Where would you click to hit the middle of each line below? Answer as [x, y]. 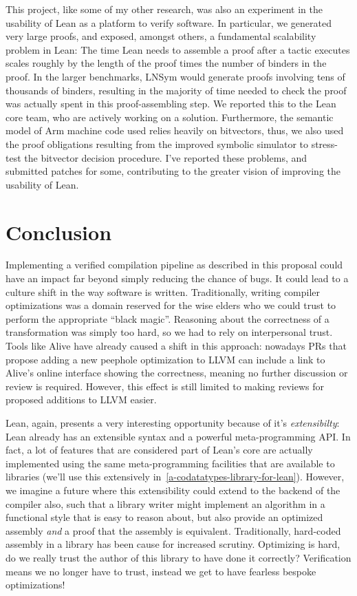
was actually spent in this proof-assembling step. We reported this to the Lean [171, 104]
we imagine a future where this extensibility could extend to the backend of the [173, 490]
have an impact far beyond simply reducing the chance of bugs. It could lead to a [177, 278]
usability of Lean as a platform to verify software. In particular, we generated [169, 22]
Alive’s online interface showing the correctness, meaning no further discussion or [177, 373]
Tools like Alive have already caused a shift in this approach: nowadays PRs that [176, 345]
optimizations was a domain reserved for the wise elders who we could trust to [171, 305]
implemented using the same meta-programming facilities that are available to [170, 463]
